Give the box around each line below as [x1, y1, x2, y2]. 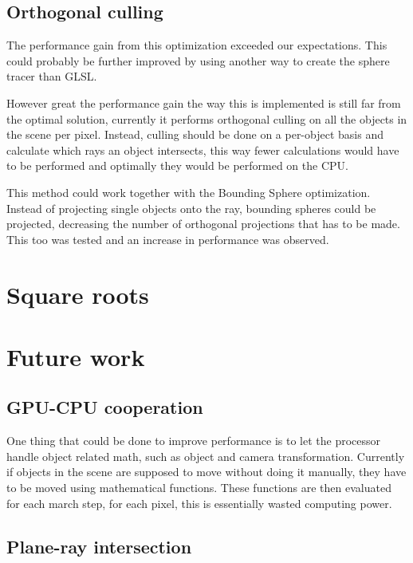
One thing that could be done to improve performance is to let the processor [6, 432, 381, 449]
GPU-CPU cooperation [6, 395, 203, 419]
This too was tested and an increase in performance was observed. [6, 230, 329, 247]
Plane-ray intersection [6, 533, 192, 558]
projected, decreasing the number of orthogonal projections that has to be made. [6, 215, 400, 232]
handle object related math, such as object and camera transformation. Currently [6, 447, 405, 464]
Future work [6, 340, 145, 372]
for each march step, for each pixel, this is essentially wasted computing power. [6, 494, 392, 511]
